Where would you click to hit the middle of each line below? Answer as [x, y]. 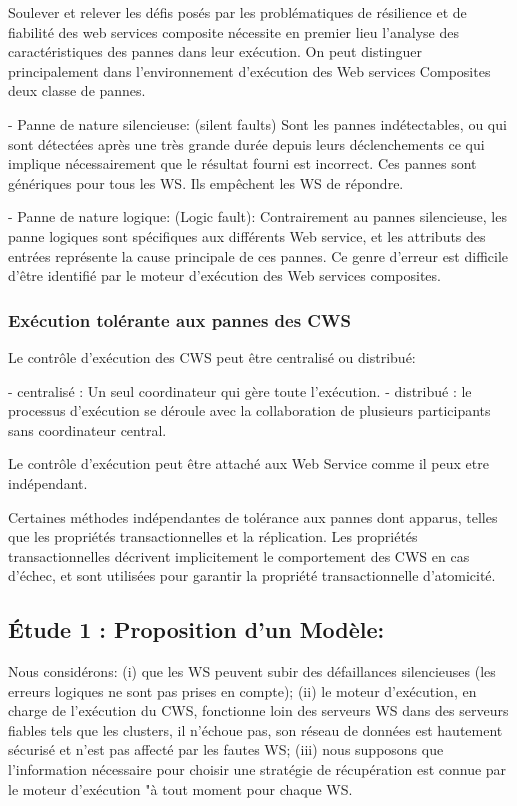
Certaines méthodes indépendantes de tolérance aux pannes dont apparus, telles [253, 516]
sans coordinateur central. [87, 429]
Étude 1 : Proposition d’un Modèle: [196, 629]
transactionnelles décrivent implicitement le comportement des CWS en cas [239, 555]
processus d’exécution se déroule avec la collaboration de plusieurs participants [249, 410]
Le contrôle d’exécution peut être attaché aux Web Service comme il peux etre [248, 463]
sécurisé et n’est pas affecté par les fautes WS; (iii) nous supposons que [226, 749]
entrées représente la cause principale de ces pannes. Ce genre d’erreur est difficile [258, 255]
